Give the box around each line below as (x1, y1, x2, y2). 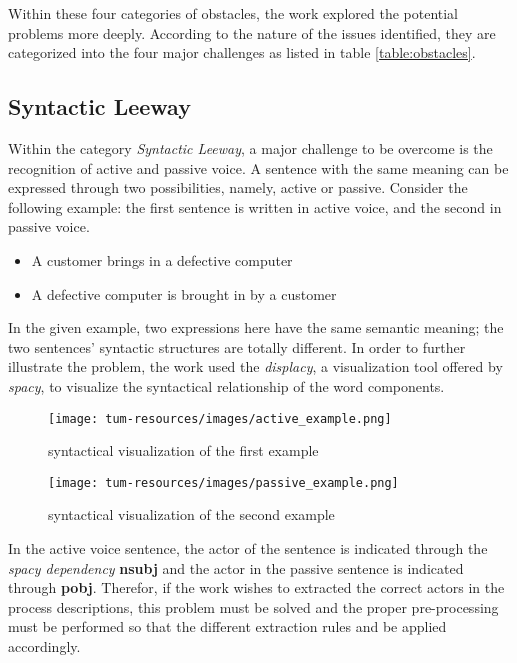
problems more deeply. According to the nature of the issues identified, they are (8, 22, 496, 43)
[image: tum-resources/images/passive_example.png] (48, 475, 399, 490)
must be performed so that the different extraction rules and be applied (8, 616, 447, 637)
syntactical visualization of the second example (48, 504, 335, 525)
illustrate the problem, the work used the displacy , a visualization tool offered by (8, 356, 503, 377)
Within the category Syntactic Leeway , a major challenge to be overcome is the (8, 137, 493, 158)
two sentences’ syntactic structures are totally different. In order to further (8, 336, 466, 357)
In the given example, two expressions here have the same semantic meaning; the (8, 317, 504, 338)
